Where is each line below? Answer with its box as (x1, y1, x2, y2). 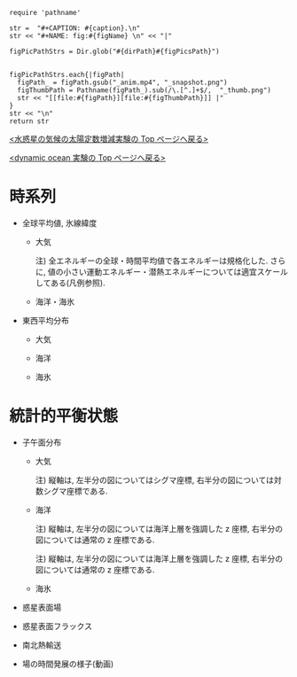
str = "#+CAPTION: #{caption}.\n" (9, 24, 141, 33)
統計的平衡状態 (9, 406, 119, 426)
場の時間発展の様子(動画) (21, 658, 114, 669)
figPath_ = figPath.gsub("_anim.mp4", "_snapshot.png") (17, 78, 228, 87)
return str (9, 117, 50, 126)
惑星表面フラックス (21, 620, 93, 631)
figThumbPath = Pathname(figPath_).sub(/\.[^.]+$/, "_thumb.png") (17, 86, 272, 95)
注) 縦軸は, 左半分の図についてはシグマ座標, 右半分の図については (35, 474, 275, 485)
